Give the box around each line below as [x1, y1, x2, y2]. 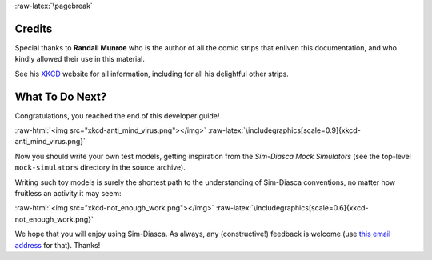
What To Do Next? [14, 90, 107, 103]
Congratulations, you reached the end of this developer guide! [14, 110, 220, 120]
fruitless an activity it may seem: [14, 188, 122, 198]
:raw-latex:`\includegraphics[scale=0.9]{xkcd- [208, 125, 362, 135]
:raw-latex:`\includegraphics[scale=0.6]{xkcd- [216, 203, 369, 213]
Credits [14, 22, 53, 35]
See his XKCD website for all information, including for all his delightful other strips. [14, 69, 290, 78]
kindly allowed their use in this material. [14, 54, 146, 64]
